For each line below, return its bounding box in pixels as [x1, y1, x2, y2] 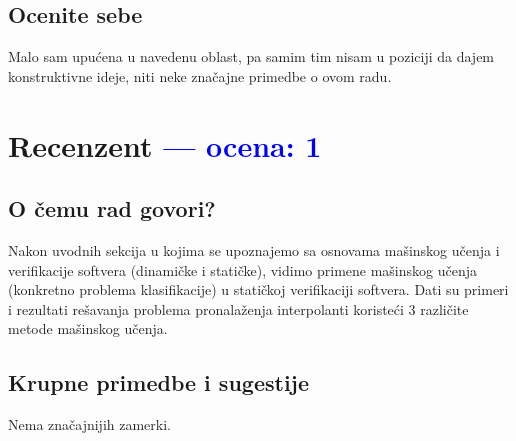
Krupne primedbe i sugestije [8, 367, 310, 398]
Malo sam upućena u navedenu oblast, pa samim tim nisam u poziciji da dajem [8, 46, 495, 67]
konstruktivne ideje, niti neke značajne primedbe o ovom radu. [8, 65, 392, 86]
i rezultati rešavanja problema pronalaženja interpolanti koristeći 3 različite [8, 298, 469, 319]
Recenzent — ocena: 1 [8, 124, 322, 165]
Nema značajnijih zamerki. [8, 414, 171, 435]
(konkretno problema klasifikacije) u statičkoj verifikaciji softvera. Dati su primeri [8, 279, 509, 300]
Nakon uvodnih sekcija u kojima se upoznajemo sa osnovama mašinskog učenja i [8, 239, 500, 260]
